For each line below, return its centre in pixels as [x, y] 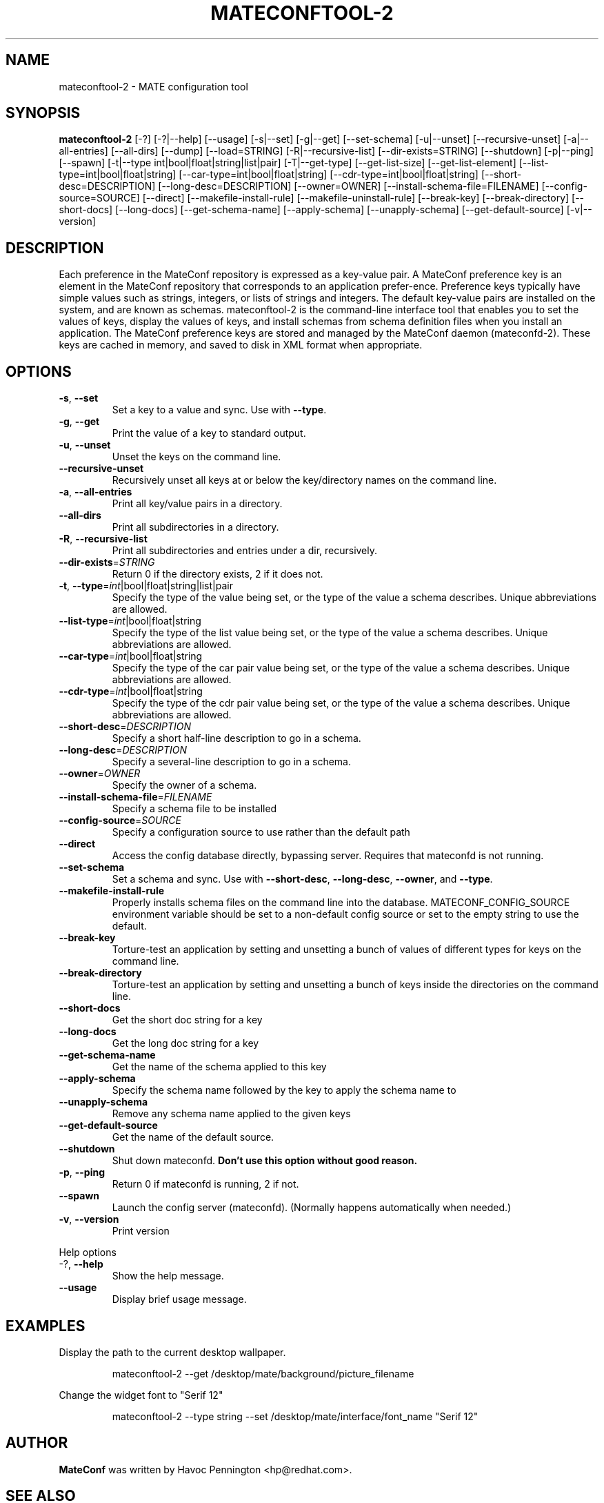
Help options [88, 1252]
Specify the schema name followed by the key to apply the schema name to [284, 1090]
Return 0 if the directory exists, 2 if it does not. [218, 574]
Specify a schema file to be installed [194, 809]
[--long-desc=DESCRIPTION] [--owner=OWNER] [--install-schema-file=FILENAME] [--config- [373, 186]
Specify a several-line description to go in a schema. [231, 762]
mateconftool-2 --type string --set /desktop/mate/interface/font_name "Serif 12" [295, 1416]
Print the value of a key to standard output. [209, 433]
